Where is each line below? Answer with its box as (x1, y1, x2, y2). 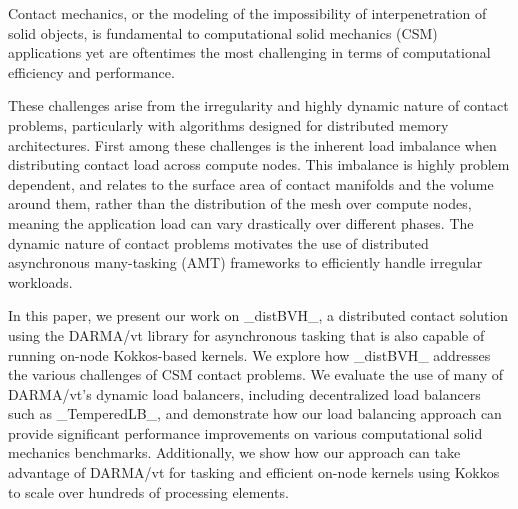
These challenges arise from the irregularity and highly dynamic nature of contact (8, 95, 509, 116)
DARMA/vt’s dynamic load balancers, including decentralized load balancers (8, 383, 481, 404)
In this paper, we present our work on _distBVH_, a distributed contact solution (8, 305, 509, 326)
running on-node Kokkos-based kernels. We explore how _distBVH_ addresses (8, 344, 491, 365)
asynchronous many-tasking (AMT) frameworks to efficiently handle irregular (8, 252, 483, 273)
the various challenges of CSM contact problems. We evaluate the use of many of (8, 364, 504, 385)
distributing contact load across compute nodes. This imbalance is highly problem (8, 154, 510, 175)
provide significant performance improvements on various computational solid (8, 422, 483, 443)
